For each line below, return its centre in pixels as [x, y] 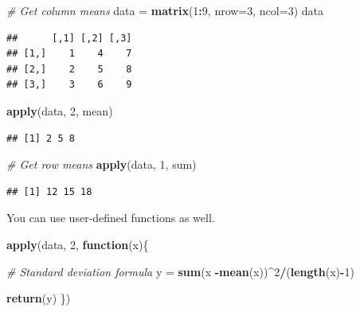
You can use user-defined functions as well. [111, 218]
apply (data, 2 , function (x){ [78, 244]
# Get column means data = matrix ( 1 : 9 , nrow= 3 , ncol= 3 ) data [165, 10]
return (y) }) [39, 298]
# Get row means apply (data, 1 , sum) [102, 164]
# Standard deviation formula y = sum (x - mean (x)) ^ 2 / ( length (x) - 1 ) [180, 271]
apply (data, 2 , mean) [60, 110]
